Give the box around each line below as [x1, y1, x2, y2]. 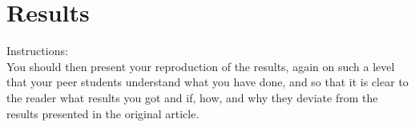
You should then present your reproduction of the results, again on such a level [6, 58, 395, 74]
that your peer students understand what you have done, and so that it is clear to [6, 73, 409, 90]
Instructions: [6, 42, 68, 59]
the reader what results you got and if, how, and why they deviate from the [6, 89, 378, 105]
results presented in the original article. [6, 105, 199, 121]
